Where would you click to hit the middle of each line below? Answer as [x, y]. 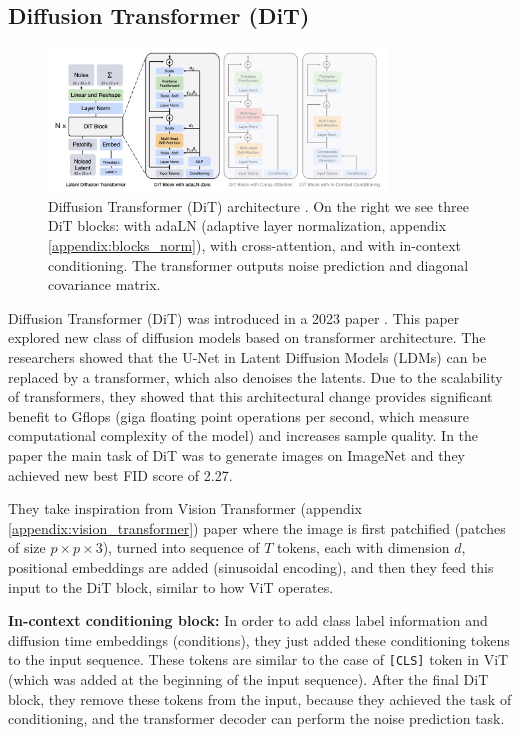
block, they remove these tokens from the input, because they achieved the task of [260, 698]
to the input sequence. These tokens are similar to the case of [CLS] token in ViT [258, 659]
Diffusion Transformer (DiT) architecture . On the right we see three [258, 205]
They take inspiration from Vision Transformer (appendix [185, 508]
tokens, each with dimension [363, 547]
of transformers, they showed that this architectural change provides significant [250, 396]
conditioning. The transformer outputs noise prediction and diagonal [258, 264]
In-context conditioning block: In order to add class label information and [248, 620]
